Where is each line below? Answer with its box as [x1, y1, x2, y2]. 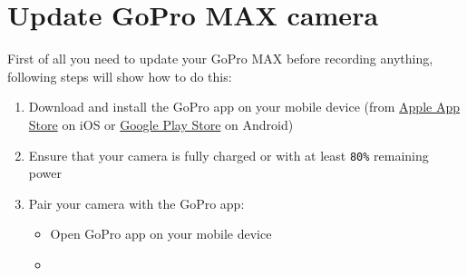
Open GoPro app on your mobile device [50, 224, 272, 243]
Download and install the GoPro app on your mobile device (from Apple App [28, 97, 460, 116]
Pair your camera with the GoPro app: [28, 193, 245, 212]
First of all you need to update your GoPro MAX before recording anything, [7, 49, 433, 68]
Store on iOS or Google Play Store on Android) [28, 114, 294, 133]
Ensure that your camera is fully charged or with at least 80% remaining [28, 145, 429, 164]
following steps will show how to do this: [7, 66, 232, 85]
